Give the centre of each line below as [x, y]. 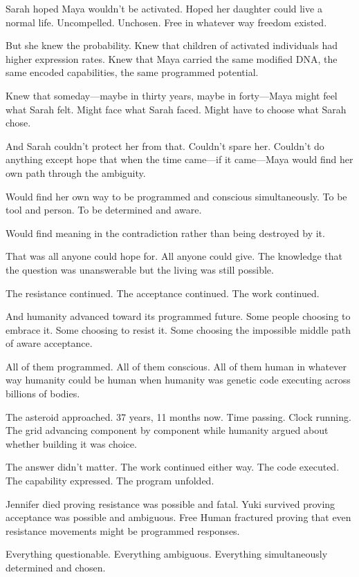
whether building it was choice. [71, 443]
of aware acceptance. [49, 343]
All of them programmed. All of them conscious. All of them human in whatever [176, 366]
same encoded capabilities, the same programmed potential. [132, 72]
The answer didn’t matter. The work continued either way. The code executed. [173, 467]
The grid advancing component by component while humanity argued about [167, 430]
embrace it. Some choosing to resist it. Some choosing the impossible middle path [178, 329]
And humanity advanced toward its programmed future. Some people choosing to [178, 316]
